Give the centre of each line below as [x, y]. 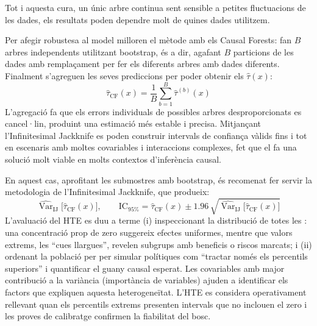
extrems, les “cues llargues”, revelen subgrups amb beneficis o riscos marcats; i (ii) [158, 244]
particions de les [263, 51]
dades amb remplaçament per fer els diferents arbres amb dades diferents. [142, 64]
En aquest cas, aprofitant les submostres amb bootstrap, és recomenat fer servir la [158, 179]
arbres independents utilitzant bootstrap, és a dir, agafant [113, 51]
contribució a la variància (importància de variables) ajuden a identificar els [147, 280]
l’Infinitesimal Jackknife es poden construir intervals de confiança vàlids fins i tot [156, 135]
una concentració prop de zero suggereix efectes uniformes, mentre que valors [149, 232]
